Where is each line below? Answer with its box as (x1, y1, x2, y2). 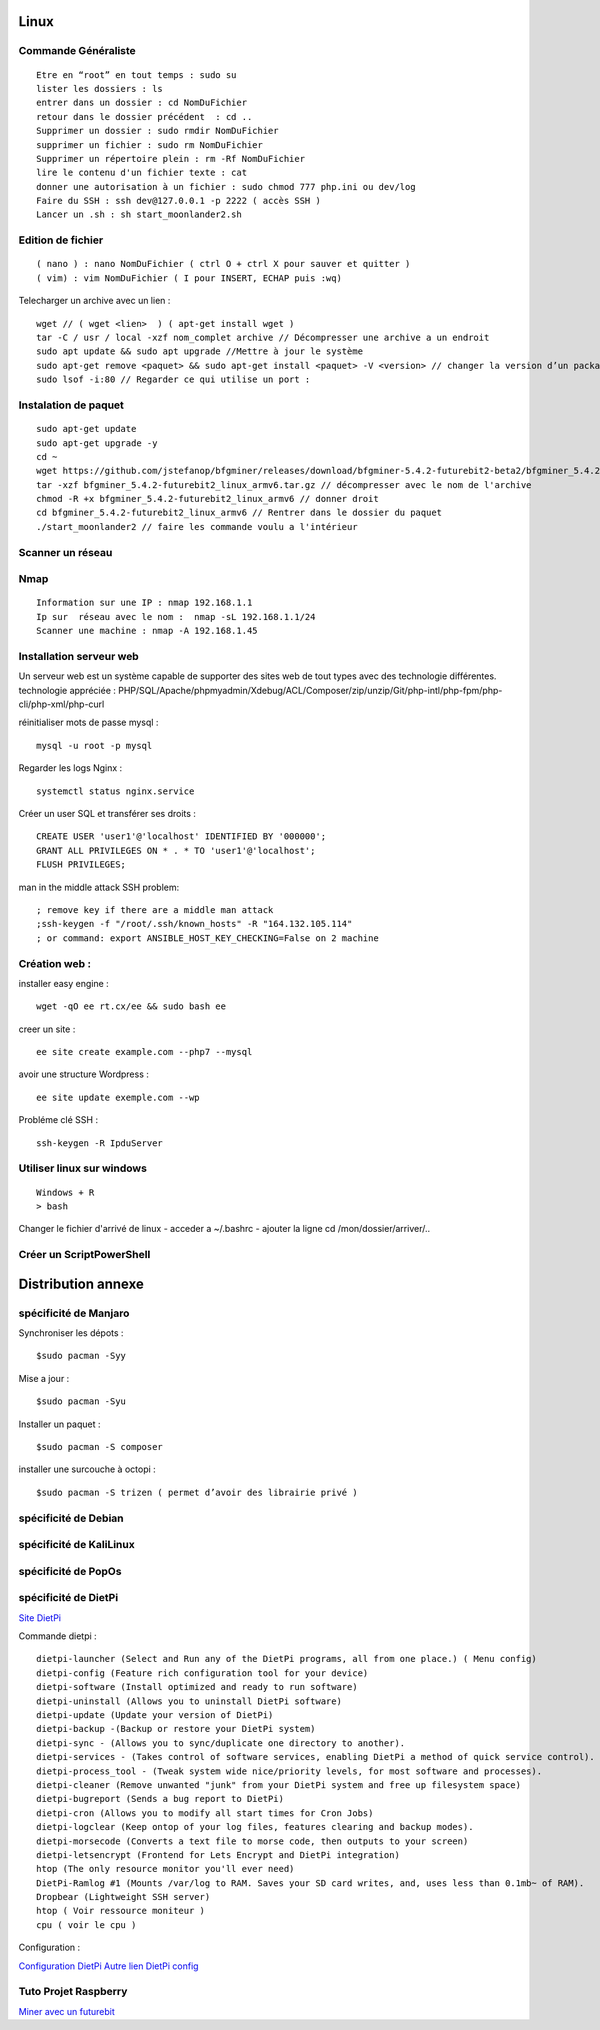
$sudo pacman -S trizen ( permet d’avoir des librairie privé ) (36, 1486, 359, 1498)
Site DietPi (18, 1611, 62, 1624)
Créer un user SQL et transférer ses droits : (18, 808, 197, 820)
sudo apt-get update (36, 423, 137, 435)
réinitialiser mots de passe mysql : (18, 716, 159, 729)
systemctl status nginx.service (36, 785, 195, 797)
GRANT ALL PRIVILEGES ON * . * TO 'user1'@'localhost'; (36, 845, 316, 856)
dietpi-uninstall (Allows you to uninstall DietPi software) (36, 1695, 342, 1707)
